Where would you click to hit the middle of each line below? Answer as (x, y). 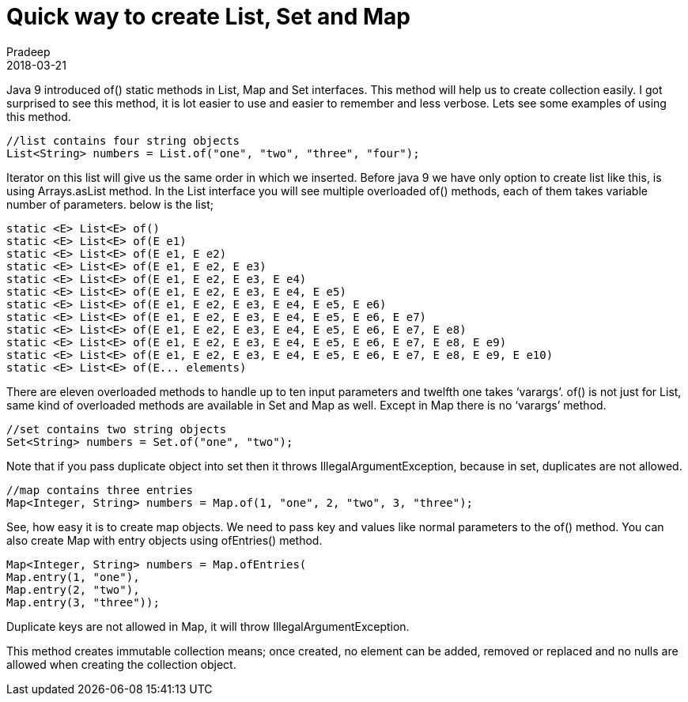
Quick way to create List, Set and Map (208, 17)
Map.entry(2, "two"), (73, 589)
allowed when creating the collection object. (121, 664)
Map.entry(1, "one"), (73, 577)
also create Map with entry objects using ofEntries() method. (164, 540)
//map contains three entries (100, 490)
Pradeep (28, 51)
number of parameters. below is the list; (110, 204)
